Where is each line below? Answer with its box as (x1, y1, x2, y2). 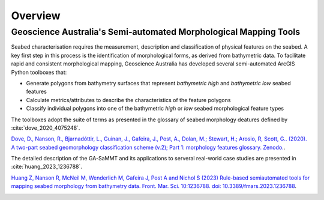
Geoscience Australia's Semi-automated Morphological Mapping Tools (11, 26, 300, 37)
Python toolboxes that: (11, 68, 67, 76)
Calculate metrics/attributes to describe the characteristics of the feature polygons (26, 96, 231, 103)
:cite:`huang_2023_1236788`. (11, 163, 82, 171)
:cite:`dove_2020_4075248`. (11, 124, 80, 132)
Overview (11, 9, 61, 22)
